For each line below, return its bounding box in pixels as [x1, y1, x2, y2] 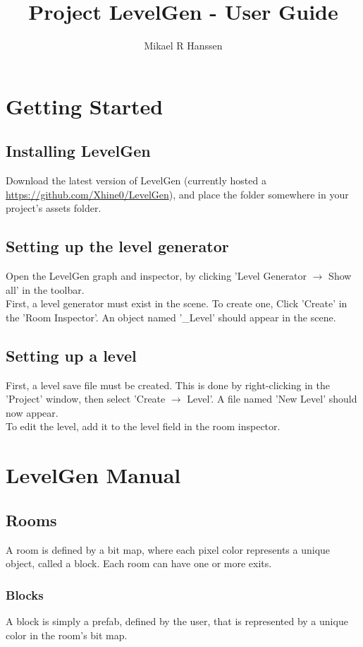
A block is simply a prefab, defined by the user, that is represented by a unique [6, 614, 348, 629]
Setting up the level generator [6, 235, 229, 257]
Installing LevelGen [6, 140, 151, 162]
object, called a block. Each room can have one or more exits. [6, 556, 272, 571]
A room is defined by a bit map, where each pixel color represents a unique [6, 542, 331, 557]
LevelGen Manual [6, 461, 181, 489]
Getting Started [6, 91, 164, 120]
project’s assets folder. [6, 201, 101, 215]
